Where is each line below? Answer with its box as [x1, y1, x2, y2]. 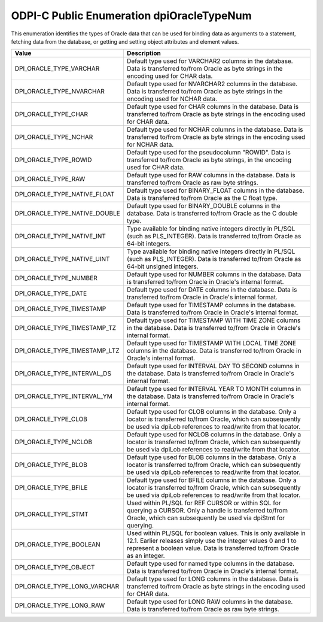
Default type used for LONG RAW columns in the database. [126, 597, 293, 606]
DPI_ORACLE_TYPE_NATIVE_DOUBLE [14, 210, 121, 218]
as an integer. [126, 551, 165, 560]
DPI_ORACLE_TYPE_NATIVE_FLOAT [14, 190, 115, 199]
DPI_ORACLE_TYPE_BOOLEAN [14, 541, 101, 549]
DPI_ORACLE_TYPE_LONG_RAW [14, 602, 105, 610]
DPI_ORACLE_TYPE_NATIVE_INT [14, 232, 106, 241]
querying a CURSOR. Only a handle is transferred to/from [126, 506, 288, 515]
